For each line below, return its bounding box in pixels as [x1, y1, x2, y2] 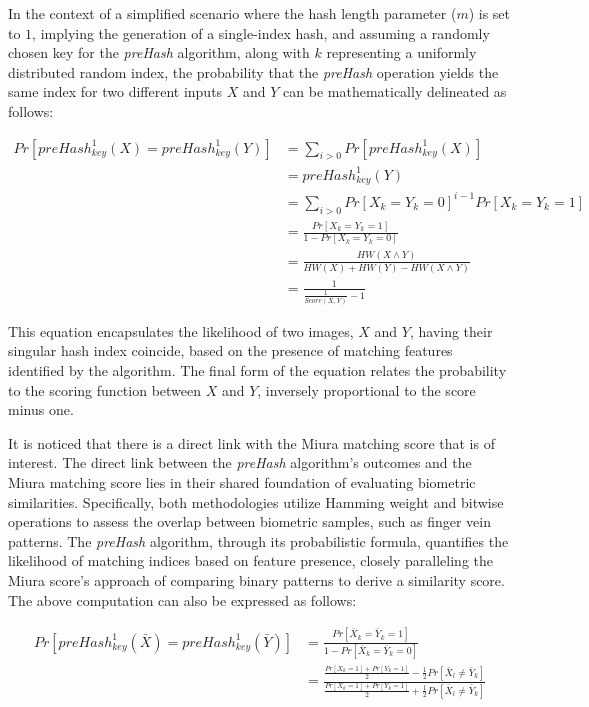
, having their [409, 320, 493, 341]
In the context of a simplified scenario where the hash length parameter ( [8, 3, 457, 23]
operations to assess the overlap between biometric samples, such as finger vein [8, 511, 491, 532]
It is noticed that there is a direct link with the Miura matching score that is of [8, 432, 495, 453]
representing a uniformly [326, 42, 477, 63]
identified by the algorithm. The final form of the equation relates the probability [8, 360, 507, 381]
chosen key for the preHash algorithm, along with [8, 42, 310, 63]
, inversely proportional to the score [257, 379, 476, 400]
